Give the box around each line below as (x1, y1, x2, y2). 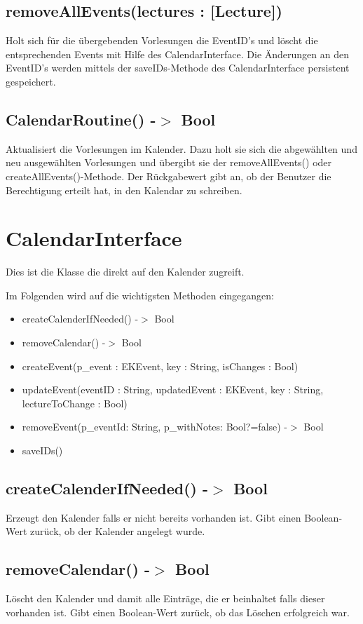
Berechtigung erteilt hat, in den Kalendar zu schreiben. (6, 182, 242, 197)
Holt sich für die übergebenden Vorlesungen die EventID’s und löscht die (6, 33, 318, 48)
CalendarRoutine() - (6, 108, 156, 130)
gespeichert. (6, 74, 56, 88)
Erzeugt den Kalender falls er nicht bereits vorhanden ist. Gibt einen (6, 510, 301, 524)
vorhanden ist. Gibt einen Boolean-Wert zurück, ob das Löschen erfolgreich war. (6, 604, 350, 619)
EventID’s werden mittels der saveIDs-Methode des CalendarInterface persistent (6, 60, 350, 75)
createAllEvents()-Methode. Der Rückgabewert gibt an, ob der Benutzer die (6, 168, 331, 183)
